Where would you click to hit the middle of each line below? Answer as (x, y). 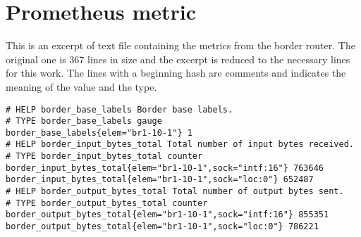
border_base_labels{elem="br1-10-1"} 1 (99, 133)
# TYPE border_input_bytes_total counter (104, 156)
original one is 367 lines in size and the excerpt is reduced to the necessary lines (178, 59)
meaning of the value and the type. (81, 86)
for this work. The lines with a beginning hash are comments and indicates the (176, 73)
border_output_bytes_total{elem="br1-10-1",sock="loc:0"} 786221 (162, 227)
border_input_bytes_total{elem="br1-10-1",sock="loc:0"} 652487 (160, 180)
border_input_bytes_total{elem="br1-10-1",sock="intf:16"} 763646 (165, 168)
